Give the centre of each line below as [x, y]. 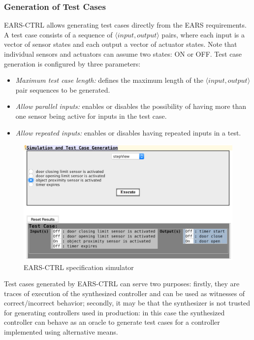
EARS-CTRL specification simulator [79, 267]
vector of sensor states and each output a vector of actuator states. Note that [121, 44]
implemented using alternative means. [61, 332]
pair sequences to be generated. [63, 89]
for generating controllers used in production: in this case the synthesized [114, 312]
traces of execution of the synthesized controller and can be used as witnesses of [125, 293]
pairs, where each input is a [203, 34]
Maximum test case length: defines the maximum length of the [109, 80]
